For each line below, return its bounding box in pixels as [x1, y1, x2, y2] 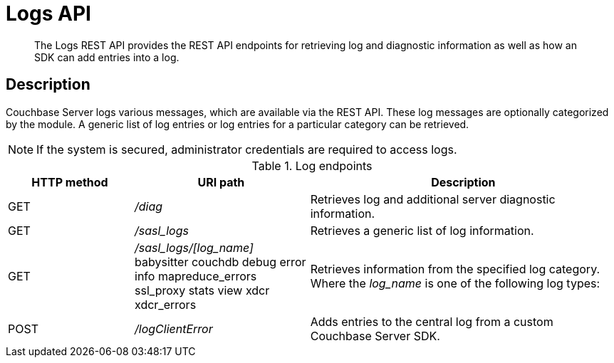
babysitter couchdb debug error [135, 254, 306, 269]
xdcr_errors [135, 297, 197, 312]
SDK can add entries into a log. [34, 51, 179, 63]
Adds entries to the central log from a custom [310, 314, 553, 329]
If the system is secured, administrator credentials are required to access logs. [36, 142, 457, 157]
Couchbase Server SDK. [310, 328, 440, 343]
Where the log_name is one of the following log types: [310, 275, 600, 290]
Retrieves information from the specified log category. [310, 261, 600, 276]
